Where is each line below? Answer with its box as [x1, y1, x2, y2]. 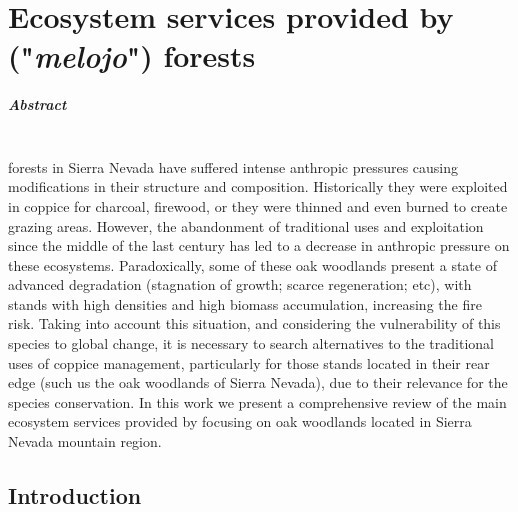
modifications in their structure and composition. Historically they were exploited [8, 176, 508, 197]
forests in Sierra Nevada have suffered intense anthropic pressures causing [8, 156, 459, 177]
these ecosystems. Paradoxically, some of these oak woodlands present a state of [8, 254, 497, 275]
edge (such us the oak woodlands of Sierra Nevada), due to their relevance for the [8, 372, 508, 393]
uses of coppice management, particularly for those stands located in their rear [8, 352, 490, 373]
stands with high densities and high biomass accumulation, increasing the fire [8, 293, 482, 314]
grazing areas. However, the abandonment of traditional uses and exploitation [8, 215, 484, 236]
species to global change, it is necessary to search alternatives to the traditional [8, 333, 494, 354]
